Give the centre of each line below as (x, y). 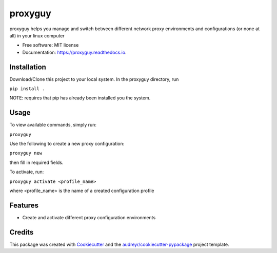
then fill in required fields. (36, 162)
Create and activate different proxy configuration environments (89, 217)
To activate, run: (27, 172)
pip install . (27, 89)
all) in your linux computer (37, 35)
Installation (28, 67)
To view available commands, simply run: (53, 125)
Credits (22, 232)
